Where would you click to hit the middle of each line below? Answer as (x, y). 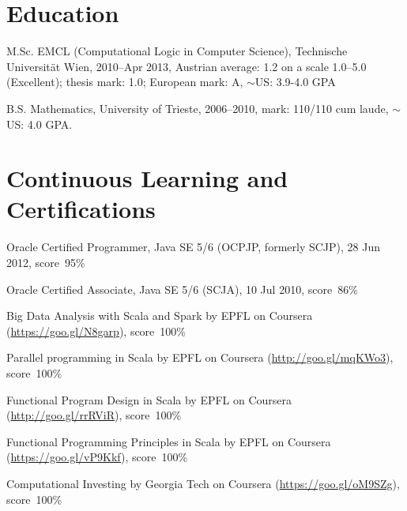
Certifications (81, 209)
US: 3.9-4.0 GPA (295, 82)
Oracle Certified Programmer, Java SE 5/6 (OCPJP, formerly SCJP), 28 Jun (194, 247)
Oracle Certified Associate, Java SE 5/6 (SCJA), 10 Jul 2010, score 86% (182, 289)
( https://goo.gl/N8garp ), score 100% (96, 331)
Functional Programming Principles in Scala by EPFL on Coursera (169, 441)
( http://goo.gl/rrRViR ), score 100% (94, 415)
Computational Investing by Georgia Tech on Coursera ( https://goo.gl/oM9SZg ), (203, 483)
